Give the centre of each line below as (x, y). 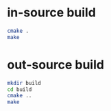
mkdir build (24, 83)
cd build (20, 89)
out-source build (56, 65)
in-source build (51, 13)
